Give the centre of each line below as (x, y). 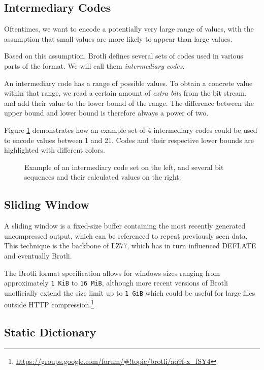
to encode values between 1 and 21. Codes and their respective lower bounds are (129, 140)
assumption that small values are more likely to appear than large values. (118, 38)
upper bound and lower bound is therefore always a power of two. (106, 113)
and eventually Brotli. (38, 255)
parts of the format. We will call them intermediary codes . (94, 65)
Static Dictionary (50, 332)
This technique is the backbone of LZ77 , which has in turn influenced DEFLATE (130, 246)
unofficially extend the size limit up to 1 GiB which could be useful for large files (130, 292)
